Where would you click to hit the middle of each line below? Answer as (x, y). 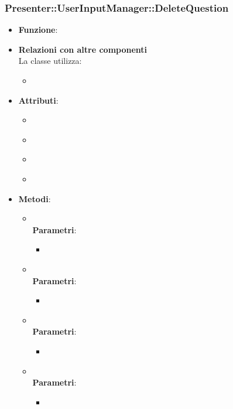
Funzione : (38, 30)
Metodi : (35, 198)
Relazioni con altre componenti (83, 49)
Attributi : (38, 100)
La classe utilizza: (50, 61)
